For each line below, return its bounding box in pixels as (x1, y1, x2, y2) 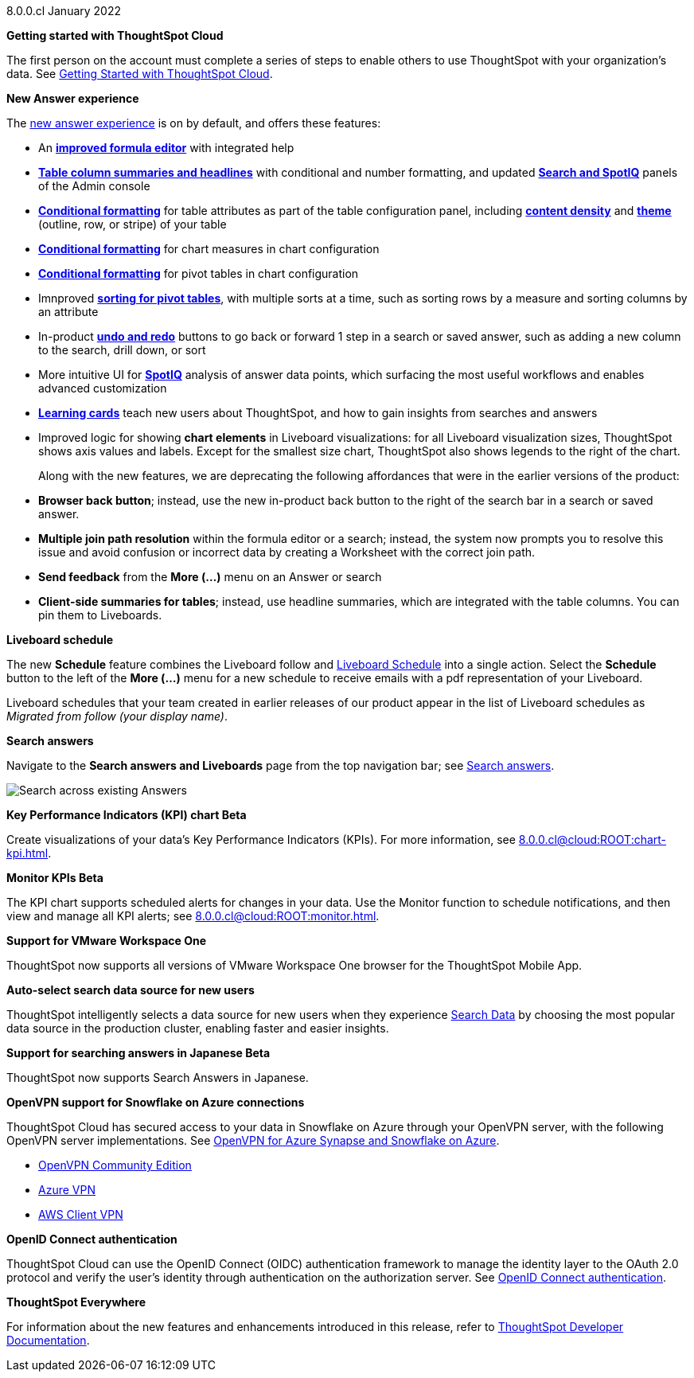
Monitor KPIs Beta (6, 871, 103, 884)
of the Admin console (38, 179, 150, 193)
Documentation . (6, 1333, 90, 1347)
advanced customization (38, 381, 167, 395)
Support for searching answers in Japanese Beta (6, 1046, 271, 1060)
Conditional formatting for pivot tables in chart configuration (38, 267, 359, 280)
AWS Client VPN (38, 1208, 123, 1221)
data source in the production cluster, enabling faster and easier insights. (6, 1021, 389, 1035)
